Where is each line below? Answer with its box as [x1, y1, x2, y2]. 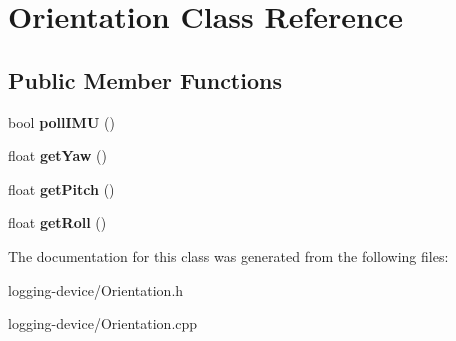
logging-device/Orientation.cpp [8, 313, 198, 334]
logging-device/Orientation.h [8, 279, 184, 300]
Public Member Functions [8, 64, 282, 95]
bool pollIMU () [8, 111, 115, 132]
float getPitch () [8, 178, 115, 199]
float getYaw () [8, 145, 107, 166]
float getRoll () [8, 212, 107, 233]
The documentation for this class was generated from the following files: [8, 245, 449, 266]
